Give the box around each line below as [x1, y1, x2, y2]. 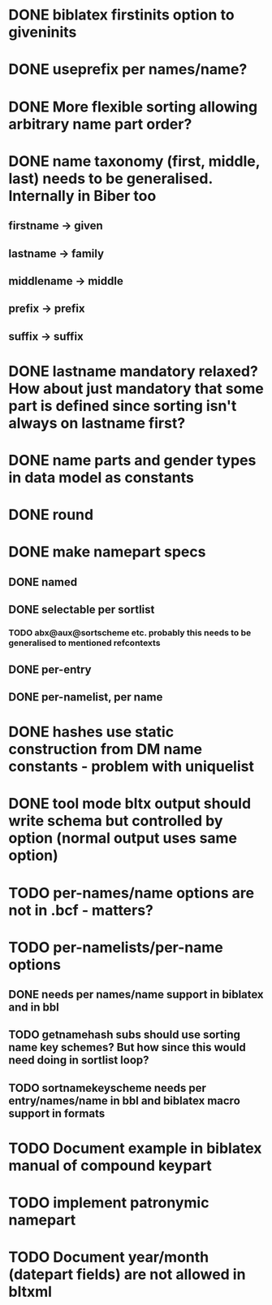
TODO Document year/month [8, 1248, 209, 1267]
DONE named [8, 575, 78, 589]
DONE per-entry [8, 662, 92, 676]
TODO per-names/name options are [8, 884, 254, 902]
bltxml [8, 1283, 53, 1301]
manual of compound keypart [8, 1157, 213, 1175]
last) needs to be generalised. [8, 169, 213, 188]
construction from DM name [8, 740, 203, 758]
